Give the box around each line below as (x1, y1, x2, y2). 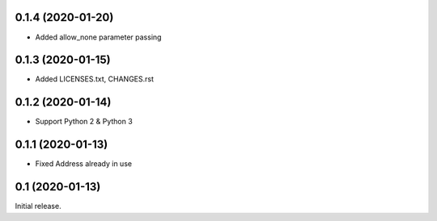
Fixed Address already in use (35, 159, 133, 169)
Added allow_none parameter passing (35, 32, 162, 42)
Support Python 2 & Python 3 (35, 117, 133, 127)
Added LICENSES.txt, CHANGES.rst (35, 74, 154, 84)
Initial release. (15, 202, 62, 211)
